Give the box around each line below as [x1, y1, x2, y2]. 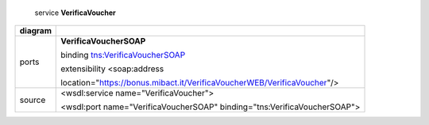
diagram [19, 25, 52, 36]
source [19, 95, 46, 106]
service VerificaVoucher [34, 8, 117, 17]
